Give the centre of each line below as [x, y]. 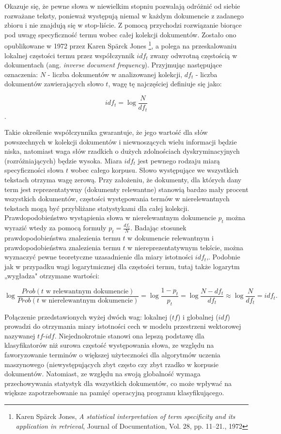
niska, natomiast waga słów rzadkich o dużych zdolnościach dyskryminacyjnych [122, 151]
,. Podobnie [223, 257]
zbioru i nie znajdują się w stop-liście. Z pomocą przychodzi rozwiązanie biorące [123, 25]
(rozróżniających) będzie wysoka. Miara [63, 160]
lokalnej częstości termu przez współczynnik [70, 55]
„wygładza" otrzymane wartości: [52, 276]
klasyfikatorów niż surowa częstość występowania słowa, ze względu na [109, 345]
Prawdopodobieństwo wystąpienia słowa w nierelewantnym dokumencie [110, 217]
